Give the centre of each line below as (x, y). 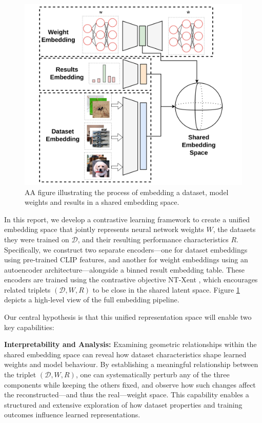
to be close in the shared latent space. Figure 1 (166, 289)
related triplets (27, 289)
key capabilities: (29, 327)
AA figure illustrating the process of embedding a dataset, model (127, 192)
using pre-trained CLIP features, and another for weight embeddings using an (126, 259)
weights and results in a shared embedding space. (102, 202)
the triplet (20, 374)
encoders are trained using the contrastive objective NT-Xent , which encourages (131, 280)
